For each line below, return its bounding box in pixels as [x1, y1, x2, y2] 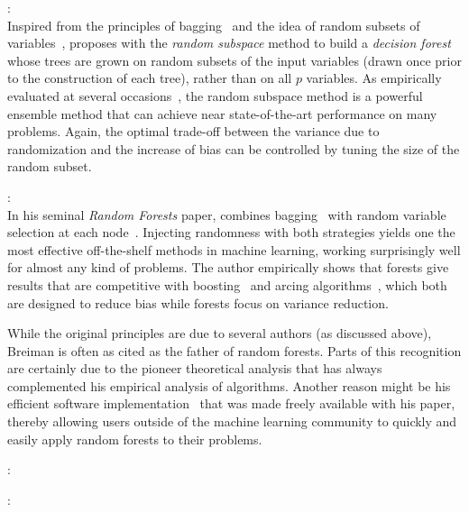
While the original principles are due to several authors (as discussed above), [7, 324, 432, 343]
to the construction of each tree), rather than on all [7, 69, 292, 87]
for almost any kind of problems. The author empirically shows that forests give [7, 258, 449, 277]
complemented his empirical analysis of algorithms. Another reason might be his [7, 376, 451, 395]
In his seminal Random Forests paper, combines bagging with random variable [7, 205, 446, 224]
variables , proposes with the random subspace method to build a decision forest [7, 33, 451, 52]
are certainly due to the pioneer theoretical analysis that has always [7, 359, 382, 378]
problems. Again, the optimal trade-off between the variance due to [7, 122, 380, 141]
